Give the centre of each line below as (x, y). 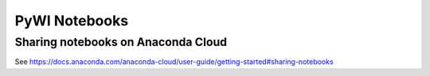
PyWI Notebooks (72, 21)
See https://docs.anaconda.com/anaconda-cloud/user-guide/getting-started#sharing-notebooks (174, 62)
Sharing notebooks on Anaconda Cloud (121, 42)
